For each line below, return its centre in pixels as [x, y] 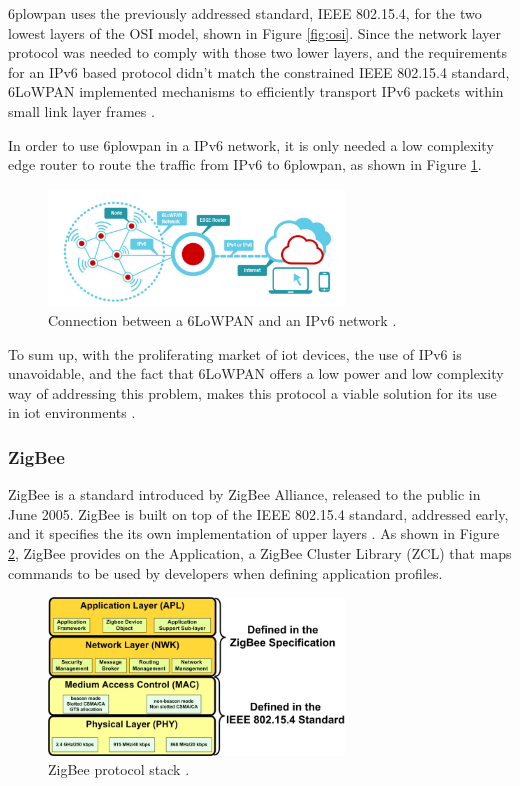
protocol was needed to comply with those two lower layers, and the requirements [257, 52]
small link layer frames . [81, 110]
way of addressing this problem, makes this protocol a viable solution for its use [252, 392]
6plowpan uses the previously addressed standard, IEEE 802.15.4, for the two [245, 13]
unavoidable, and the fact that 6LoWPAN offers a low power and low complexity [256, 373]
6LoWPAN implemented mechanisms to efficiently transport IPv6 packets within [256, 91]
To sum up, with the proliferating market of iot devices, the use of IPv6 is [235, 353]
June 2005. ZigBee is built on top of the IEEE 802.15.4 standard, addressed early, [258, 513]
